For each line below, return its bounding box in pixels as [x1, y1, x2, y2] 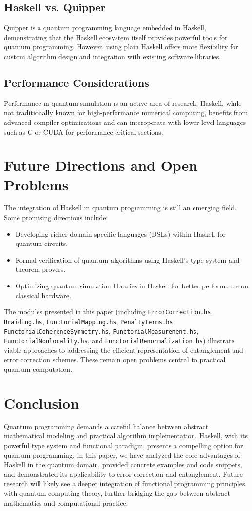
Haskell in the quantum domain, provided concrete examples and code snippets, [4, 459, 242, 470]
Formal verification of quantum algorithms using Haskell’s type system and [15, 254, 240, 265]
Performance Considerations [4, 75, 149, 90]
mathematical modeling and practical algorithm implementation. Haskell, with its [4, 430, 248, 441]
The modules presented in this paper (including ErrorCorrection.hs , [4, 307, 213, 317]
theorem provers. [15, 264, 66, 274]
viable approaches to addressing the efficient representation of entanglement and [4, 345, 243, 355]
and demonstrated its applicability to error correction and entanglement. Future [4, 469, 243, 479]
